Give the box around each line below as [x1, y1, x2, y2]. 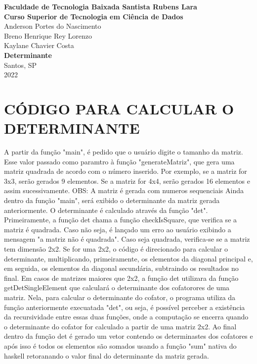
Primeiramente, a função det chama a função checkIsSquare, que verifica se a [4, 214, 237, 225]
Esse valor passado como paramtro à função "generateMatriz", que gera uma [4, 156, 235, 166]
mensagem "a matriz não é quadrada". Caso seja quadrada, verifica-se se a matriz [4, 234, 250, 244]
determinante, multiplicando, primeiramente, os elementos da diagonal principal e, [4, 253, 253, 263]
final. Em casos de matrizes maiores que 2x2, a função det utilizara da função [4, 272, 239, 283]
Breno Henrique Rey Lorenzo [4, 30, 92, 41]
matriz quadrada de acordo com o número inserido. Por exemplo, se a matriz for [4, 166, 247, 176]
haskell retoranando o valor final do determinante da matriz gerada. [4, 350, 209, 361]
